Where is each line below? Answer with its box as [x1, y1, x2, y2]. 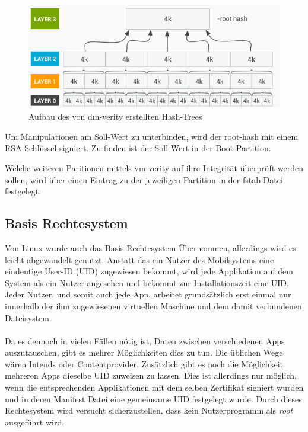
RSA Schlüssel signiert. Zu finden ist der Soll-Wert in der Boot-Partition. [5, 142, 271, 154]
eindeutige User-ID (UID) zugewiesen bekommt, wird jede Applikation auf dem [5, 265, 293, 277]
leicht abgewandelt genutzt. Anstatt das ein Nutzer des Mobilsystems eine [5, 253, 274, 265]
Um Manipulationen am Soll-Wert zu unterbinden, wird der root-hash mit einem [5, 130, 299, 142]
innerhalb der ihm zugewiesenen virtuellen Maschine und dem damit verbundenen [5, 299, 302, 312]
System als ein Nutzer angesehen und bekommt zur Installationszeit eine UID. [5, 276, 289, 289]
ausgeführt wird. [5, 415, 65, 428]
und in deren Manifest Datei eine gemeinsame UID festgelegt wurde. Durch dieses [5, 392, 302, 405]
